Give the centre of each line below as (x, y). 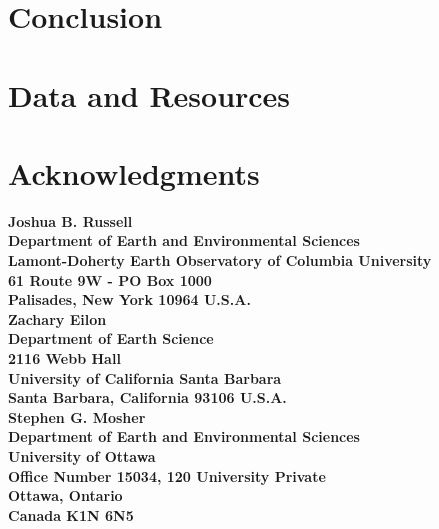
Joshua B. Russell (70, 220)
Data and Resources (149, 94)
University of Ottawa (82, 456)
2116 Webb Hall (64, 358)
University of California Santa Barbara (145, 377)
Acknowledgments (134, 172)
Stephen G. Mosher (77, 416)
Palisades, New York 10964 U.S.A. (129, 299)
